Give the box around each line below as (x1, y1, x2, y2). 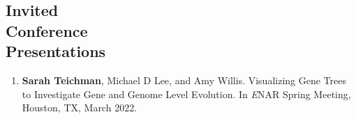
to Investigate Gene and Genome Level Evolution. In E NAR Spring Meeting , (22, 86, 351, 101)
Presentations (6, 40, 106, 62)
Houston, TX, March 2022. (22, 100, 138, 115)
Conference (6, 19, 88, 41)
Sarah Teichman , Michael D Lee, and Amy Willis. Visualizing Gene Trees (22, 72, 346, 87)
